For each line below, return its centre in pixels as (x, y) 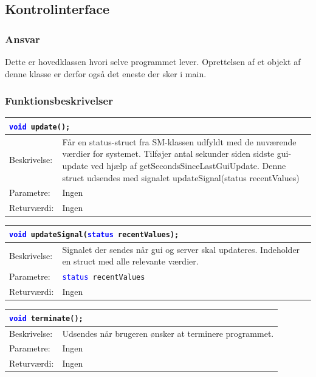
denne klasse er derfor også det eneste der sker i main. (106, 73)
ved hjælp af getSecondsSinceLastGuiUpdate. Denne (188, 165)
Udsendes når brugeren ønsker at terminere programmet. (168, 333)
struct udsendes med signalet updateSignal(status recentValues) (181, 177)
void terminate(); (46, 318)
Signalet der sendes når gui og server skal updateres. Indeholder (181, 249)
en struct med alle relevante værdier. (130, 261)
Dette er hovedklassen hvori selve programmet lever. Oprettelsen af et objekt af (153, 61)
